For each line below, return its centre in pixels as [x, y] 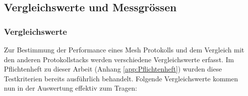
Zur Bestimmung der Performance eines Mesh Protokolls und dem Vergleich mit [124, 49]
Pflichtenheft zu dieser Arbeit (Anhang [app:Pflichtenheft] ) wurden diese [113, 69]
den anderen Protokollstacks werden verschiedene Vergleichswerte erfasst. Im [119, 59]
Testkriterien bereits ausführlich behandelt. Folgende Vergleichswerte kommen [121, 78]
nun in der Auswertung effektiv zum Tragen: [71, 88]
